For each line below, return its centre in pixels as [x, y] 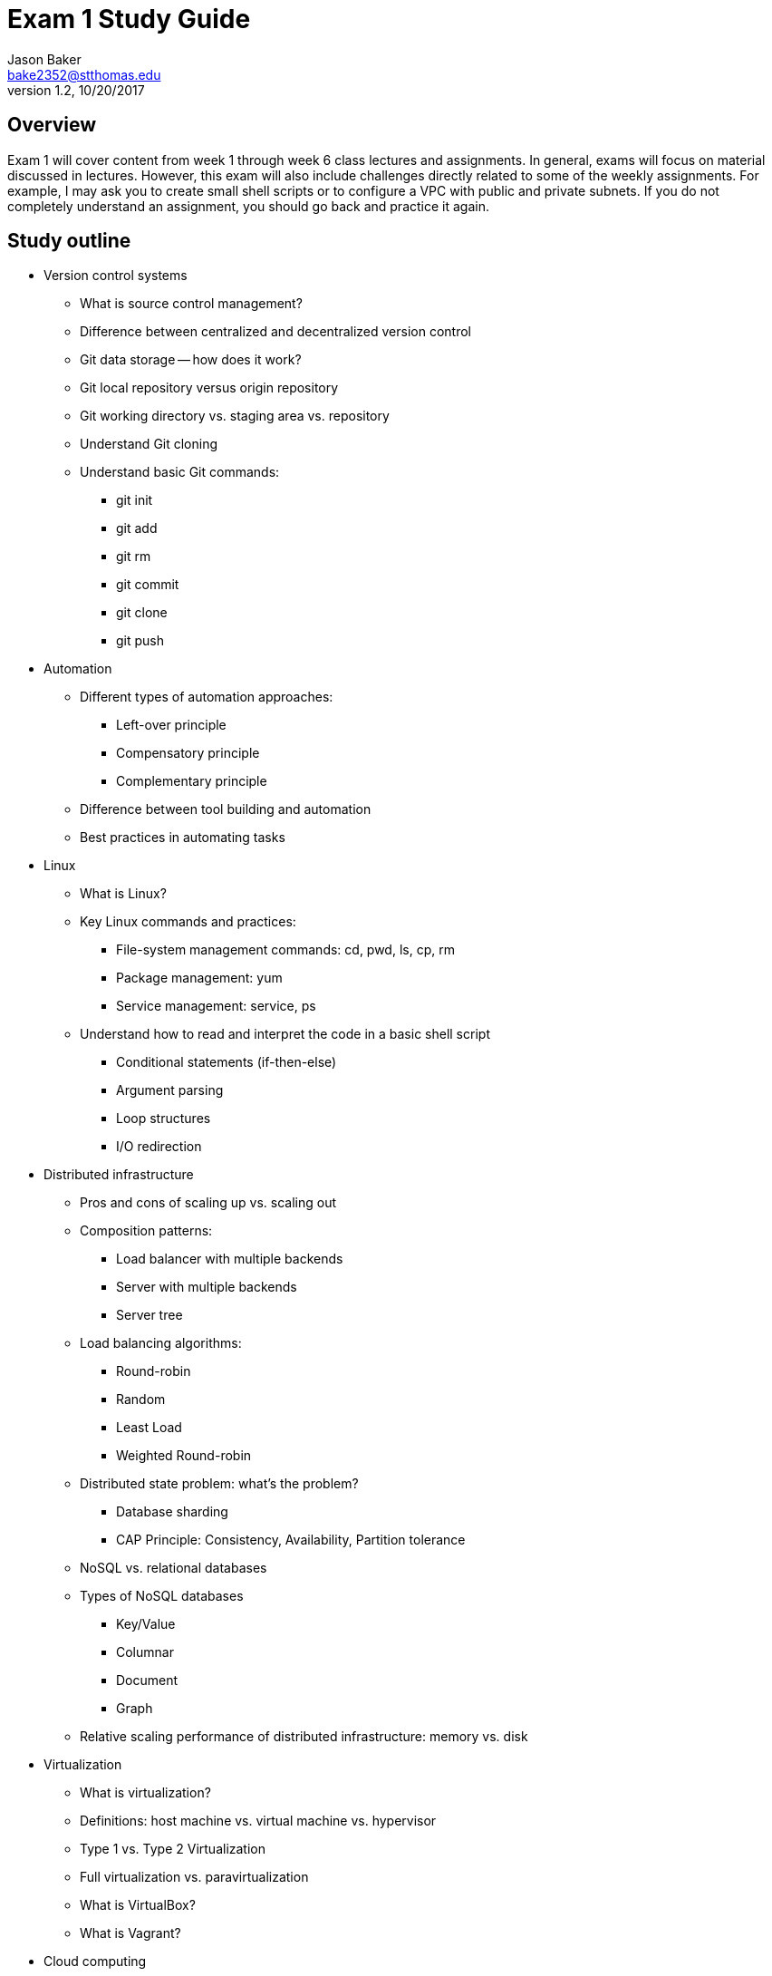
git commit [148, 585]
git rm [134, 557]
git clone [142, 613]
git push [140, 641]
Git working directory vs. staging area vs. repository [235, 416]
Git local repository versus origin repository [209, 388]
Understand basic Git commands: [180, 472]
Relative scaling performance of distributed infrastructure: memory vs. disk [304, 1737]
